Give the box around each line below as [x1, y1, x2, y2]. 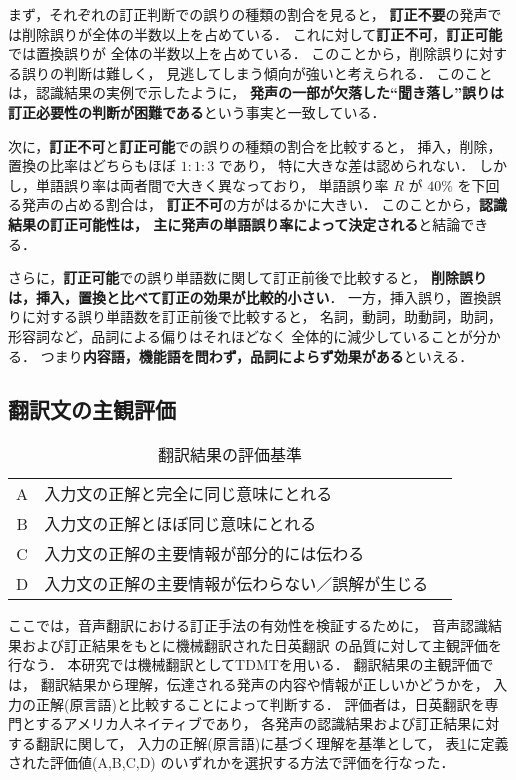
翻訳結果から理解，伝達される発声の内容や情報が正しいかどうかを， [40, 674, 489, 695]
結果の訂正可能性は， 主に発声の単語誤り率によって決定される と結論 [8, 213, 461, 234]
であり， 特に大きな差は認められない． [218, 155, 475, 176]
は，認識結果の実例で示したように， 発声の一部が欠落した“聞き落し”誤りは [8, 82, 504, 103]
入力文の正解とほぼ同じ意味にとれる [44, 512, 317, 536]
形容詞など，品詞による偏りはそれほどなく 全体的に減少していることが [8, 325, 473, 346]
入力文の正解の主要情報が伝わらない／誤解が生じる [44, 572, 429, 596]
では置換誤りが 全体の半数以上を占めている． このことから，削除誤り [8, 43, 465, 64]
